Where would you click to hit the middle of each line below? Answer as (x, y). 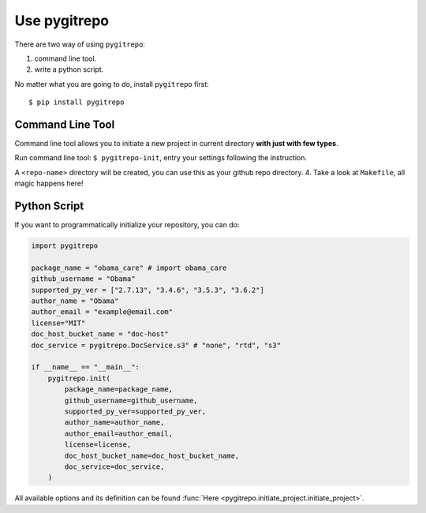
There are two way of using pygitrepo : (80, 44)
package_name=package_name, (119, 389)
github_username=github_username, (131, 400)
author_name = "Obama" (75, 301)
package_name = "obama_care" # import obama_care (129, 268)
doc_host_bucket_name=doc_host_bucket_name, (152, 455)
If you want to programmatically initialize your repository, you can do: (127, 225)
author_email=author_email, (119, 433)
